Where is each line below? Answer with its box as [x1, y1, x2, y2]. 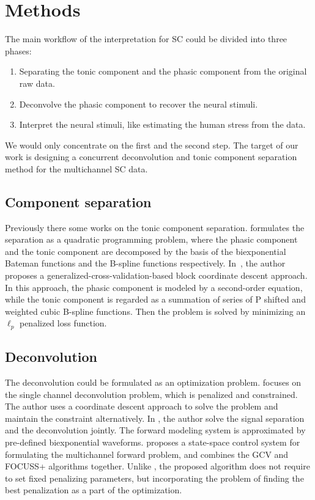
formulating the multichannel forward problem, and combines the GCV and [5, 447, 289, 460]
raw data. [19, 76, 55, 89]
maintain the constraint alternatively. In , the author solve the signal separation [5, 411, 305, 424]
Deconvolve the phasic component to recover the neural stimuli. [19, 97, 258, 110]
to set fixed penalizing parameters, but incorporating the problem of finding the [5, 471, 304, 484]
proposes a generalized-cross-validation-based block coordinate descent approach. [5, 269, 308, 282]
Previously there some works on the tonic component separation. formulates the [5, 221, 305, 233]
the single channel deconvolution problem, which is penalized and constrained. [5, 388, 298, 400]
